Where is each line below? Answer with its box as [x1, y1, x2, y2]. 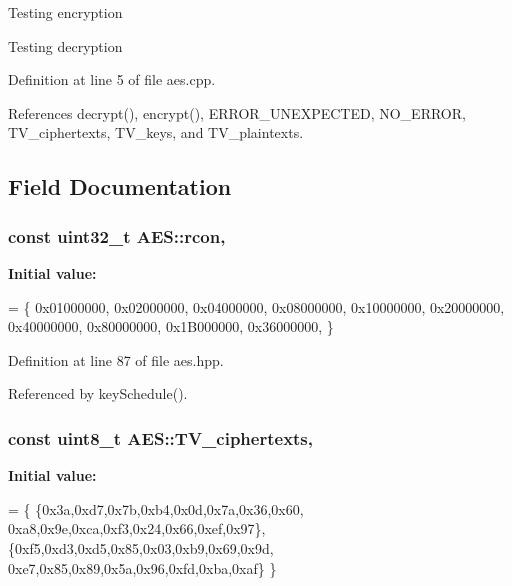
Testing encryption [8, 2, 123, 22]
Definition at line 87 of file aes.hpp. [8, 349, 224, 370]
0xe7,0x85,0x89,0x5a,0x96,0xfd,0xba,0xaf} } [8, 557, 277, 578]
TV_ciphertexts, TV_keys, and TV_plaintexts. [8, 122, 304, 143]
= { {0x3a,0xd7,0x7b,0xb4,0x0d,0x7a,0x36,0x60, [8, 498, 304, 519]
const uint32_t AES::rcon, [8, 223, 226, 248]
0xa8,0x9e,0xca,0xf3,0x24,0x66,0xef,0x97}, [8, 518, 266, 539]
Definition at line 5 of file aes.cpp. [8, 69, 216, 90]
